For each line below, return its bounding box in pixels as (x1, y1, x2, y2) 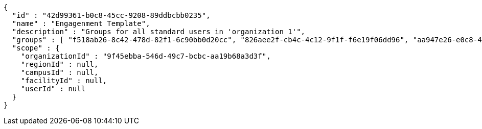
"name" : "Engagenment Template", (12, 19, 150, 28)
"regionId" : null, (20, 60, 99, 68)
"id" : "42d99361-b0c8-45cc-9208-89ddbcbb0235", (12, 11, 211, 19)
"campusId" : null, (20, 68, 99, 76)
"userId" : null (20, 85, 86, 93)
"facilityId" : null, (20, 76, 107, 85)
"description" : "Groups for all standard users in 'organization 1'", (12, 28, 306, 36)
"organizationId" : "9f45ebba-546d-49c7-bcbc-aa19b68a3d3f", (20, 52, 271, 60)
